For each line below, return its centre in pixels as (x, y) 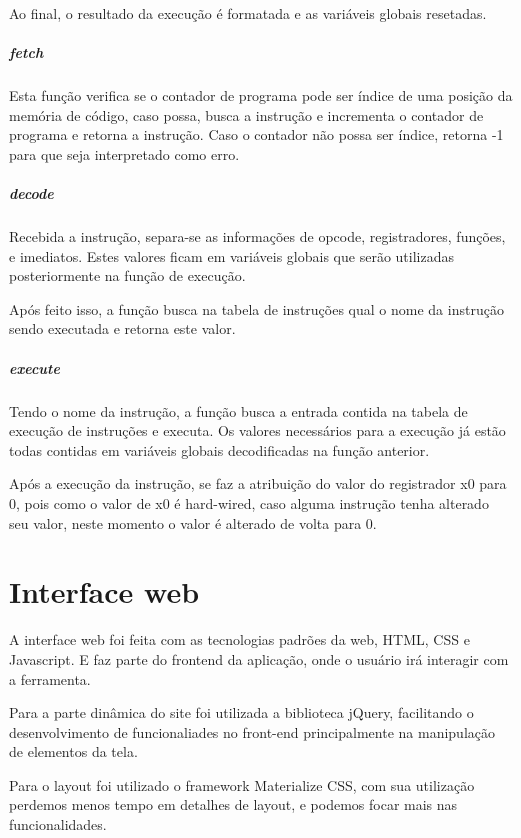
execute (34, 367)
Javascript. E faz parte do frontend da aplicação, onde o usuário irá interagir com (259, 658)
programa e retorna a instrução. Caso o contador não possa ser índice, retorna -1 (256, 134)
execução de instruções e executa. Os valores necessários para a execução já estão (257, 430)
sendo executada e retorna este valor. (122, 328)
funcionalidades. (58, 824)
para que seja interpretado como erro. (124, 153)
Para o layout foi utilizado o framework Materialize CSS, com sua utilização (242, 784)
